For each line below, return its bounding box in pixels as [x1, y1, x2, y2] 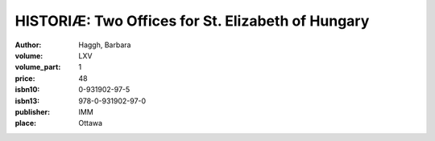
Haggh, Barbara [78, 40, 131, 50]
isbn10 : [14, 85, 40, 95]
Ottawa [78, 119, 103, 128]
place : [14, 119, 37, 128]
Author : [14, 40, 42, 50]
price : [14, 73, 35, 83]
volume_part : [14, 62, 61, 72]
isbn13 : [14, 96, 40, 106]
